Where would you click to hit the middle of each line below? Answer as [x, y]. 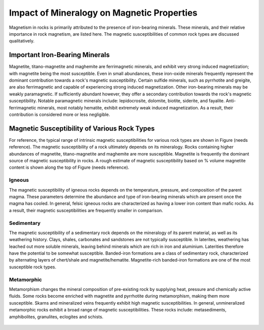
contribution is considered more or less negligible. [59, 114]
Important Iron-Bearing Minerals [59, 55]
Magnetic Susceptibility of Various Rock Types [82, 128]
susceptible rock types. [33, 267]
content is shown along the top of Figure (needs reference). [69, 167]
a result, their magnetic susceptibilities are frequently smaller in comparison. [86, 210]
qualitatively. [22, 41]
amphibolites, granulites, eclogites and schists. [56, 317]
